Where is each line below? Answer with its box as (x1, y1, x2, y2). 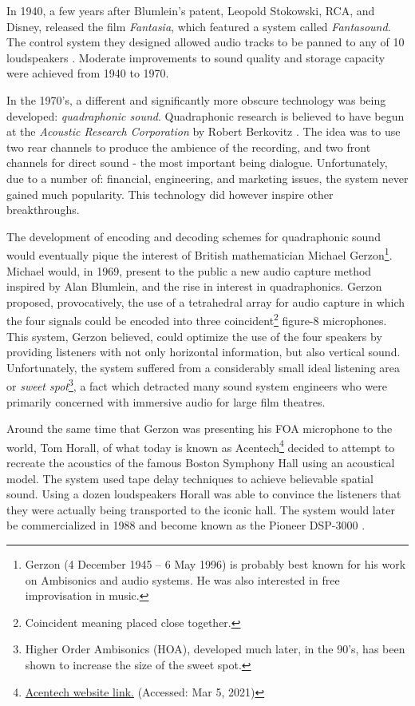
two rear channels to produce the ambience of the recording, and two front (6, 138, 371, 155)
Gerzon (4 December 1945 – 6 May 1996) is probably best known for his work (25, 556, 406, 573)
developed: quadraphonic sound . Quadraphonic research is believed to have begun (6, 107, 405, 124)
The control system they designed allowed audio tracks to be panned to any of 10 (6, 34, 405, 50)
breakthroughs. (6, 201, 80, 218)
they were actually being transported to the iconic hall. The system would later (6, 501, 395, 518)
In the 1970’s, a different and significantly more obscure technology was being (6, 91, 386, 108)
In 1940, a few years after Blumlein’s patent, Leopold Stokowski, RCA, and (6, 2, 375, 18)
